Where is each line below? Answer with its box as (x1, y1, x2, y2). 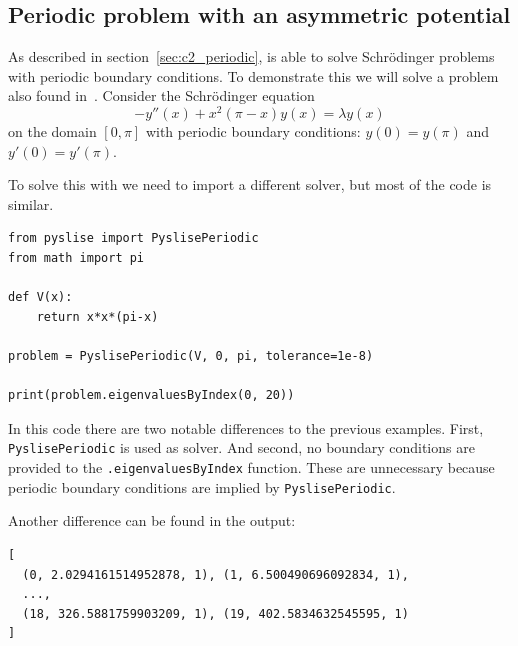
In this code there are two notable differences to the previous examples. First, (8, 417, 484, 438)
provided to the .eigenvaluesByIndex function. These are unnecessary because (8, 457, 495, 478)
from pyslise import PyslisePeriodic (8, 231, 259, 246)
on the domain (8, 121, 97, 142)
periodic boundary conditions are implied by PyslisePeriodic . (8, 476, 396, 497)
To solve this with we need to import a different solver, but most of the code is (8, 174, 492, 195)
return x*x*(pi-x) (36, 309, 159, 324)
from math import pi (8, 251, 145, 266)
